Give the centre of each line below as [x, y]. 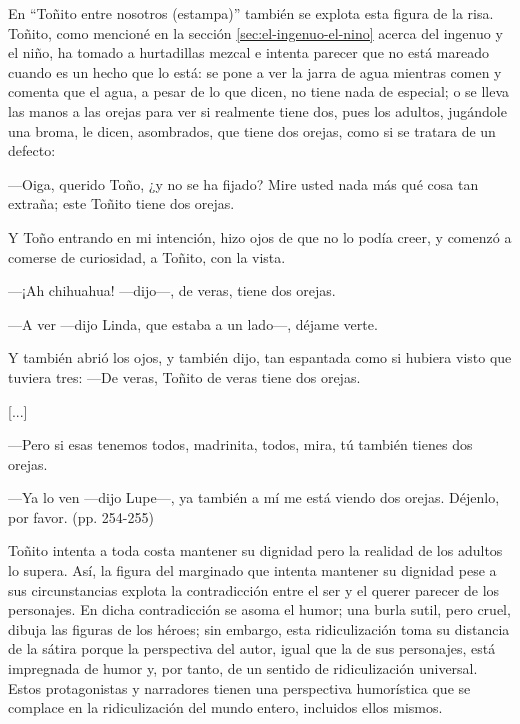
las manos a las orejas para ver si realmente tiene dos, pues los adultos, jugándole [257, 110]
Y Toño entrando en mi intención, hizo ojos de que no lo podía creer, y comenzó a [260, 236]
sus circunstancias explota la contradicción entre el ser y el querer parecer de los [254, 589]
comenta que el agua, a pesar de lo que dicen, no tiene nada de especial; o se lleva [259, 91]
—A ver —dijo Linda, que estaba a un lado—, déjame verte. [193, 323]
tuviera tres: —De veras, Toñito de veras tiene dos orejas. [184, 376]
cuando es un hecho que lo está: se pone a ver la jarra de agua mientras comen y [255, 71]
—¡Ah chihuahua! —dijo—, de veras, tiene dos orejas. [172, 290]
